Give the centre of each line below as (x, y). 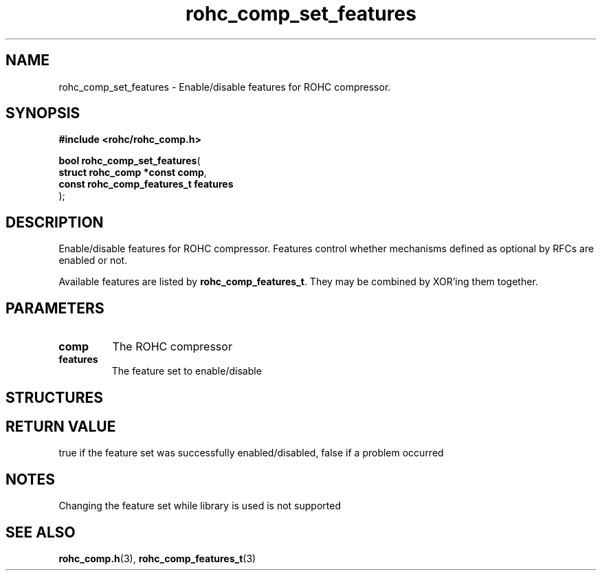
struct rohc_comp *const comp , (133, 173)
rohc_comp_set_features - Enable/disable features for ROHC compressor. (225, 87)
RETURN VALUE (61, 426)
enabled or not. (93, 261)
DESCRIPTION (55, 222)
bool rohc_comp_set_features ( (130, 161)
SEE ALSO (41, 532)
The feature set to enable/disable (187, 371)
